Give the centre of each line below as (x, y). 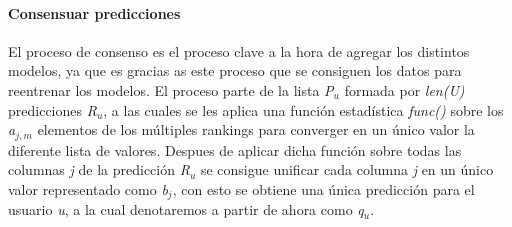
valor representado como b (88, 188)
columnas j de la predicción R (99, 169)
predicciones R (52, 109)
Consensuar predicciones (94, 12)
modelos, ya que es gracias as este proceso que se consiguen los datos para (235, 70)
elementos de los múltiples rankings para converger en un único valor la (256, 129)
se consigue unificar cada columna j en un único (347, 169)
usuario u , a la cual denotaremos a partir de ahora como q (186, 209)
